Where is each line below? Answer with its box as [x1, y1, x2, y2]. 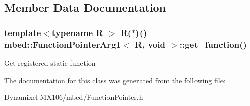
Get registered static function [4, 57, 96, 68]
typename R [51, 26, 103, 39]
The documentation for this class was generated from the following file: [4, 75, 226, 85]
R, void [134, 38, 165, 50]
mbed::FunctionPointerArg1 [4, 38, 121, 50]
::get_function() [179, 38, 247, 50]
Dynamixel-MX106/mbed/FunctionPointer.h [4, 92, 143, 102]
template [4, 26, 41, 39]
